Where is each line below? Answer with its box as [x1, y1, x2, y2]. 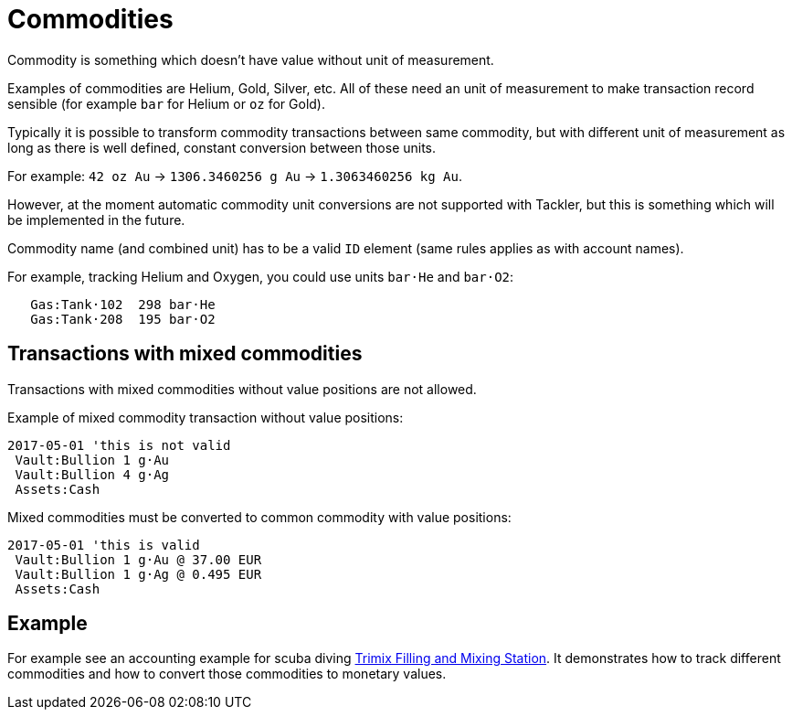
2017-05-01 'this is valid [7, 537, 200, 552]
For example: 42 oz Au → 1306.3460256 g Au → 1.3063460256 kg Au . [7, 167, 462, 184]
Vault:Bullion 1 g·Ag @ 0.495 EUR [15, 566, 262, 582]
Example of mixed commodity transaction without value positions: [7, 409, 404, 425]
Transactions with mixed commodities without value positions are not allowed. [7, 380, 477, 397]
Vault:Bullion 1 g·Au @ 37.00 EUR [15, 551, 262, 567]
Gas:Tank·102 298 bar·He [30, 296, 216, 312]
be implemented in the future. [7, 211, 185, 228]
